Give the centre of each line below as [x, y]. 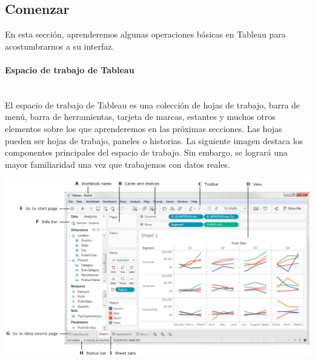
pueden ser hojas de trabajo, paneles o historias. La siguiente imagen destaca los [154, 140]
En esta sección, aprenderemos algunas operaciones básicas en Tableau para [145, 34]
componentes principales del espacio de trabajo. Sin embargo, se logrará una [146, 152]
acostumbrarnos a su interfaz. [60, 46]
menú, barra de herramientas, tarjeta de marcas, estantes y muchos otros [140, 117]
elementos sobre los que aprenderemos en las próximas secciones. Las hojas [144, 128]
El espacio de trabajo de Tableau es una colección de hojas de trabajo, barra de [153, 104]
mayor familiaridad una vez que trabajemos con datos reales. [118, 164]
